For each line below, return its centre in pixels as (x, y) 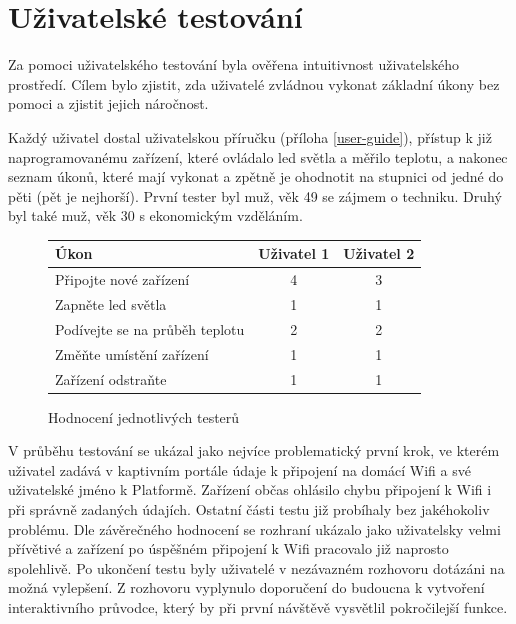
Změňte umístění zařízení (132, 353)
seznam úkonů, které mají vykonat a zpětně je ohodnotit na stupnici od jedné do (256, 176)
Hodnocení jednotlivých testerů (144, 416)
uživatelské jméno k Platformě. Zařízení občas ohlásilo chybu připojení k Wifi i (250, 489)
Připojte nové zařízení (122, 279)
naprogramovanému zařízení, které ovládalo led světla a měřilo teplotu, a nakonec (258, 156)
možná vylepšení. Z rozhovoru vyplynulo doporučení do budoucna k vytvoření (246, 587)
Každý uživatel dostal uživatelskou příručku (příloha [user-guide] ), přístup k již (250, 136)
